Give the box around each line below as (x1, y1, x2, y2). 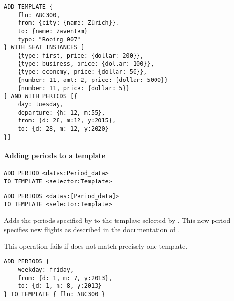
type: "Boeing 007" (18, 36, 81, 43)
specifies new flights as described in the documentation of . (4, 224, 179, 235)
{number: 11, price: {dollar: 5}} (18, 84, 130, 92)
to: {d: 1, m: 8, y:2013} (18, 282, 102, 290)
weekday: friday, (18, 266, 74, 274)
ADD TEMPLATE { (4, 3, 53, 10)
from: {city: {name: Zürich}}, (18, 20, 119, 27)
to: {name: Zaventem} (18, 27, 88, 35)
